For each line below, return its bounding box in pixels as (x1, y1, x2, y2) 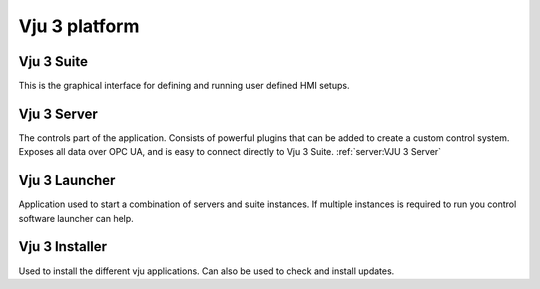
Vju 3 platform (18, 15, 140, 37)
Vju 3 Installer (18, 238, 108, 255)
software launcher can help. (18, 212, 134, 224)
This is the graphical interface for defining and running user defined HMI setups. (18, 80, 350, 92)
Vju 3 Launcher (18, 172, 116, 189)
